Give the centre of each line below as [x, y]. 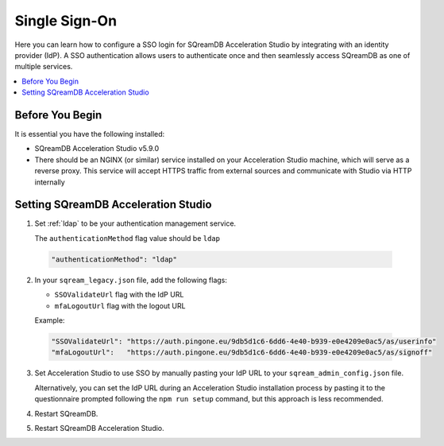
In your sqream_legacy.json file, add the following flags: [131, 280]
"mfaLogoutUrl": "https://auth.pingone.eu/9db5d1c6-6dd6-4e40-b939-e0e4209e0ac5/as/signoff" [242, 353]
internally [50, 182]
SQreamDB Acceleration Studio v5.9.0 [97, 149]
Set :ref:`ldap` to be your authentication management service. [135, 223]
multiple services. [44, 67]
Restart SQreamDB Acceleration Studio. [99, 428]
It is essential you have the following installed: [90, 134]
